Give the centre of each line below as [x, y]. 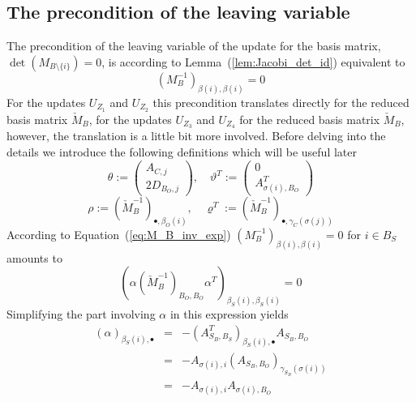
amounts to [34, 257]
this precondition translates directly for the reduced [281, 102]
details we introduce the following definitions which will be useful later [182, 151]
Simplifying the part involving [81, 314]
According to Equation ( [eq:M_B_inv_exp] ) [119, 234]
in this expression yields [229, 314]
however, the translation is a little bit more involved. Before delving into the [196, 136]
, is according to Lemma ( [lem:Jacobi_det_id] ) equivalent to [253, 61]
